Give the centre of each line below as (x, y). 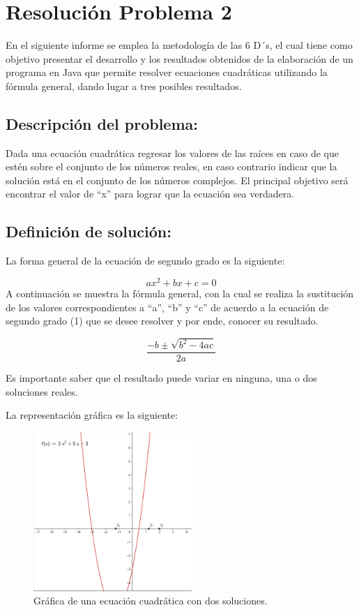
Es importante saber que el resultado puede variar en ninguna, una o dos (161, 378)
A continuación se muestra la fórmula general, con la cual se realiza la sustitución (180, 293)
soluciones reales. (42, 391)
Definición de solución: (89, 231)
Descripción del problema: (102, 123)
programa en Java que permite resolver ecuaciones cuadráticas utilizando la (167, 72)
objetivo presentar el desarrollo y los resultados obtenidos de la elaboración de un (179, 58)
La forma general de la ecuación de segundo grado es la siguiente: (145, 261)
